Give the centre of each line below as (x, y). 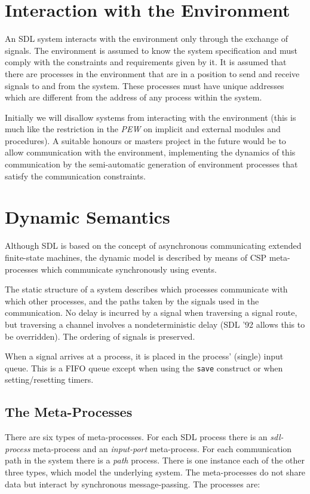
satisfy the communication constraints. (76, 176)
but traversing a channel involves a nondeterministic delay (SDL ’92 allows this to (155, 324)
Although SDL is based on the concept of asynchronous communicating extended (153, 246)
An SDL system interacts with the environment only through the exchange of (147, 39)
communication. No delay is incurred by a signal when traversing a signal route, (151, 312)
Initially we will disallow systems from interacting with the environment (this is (151, 117)
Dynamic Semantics (88, 217)
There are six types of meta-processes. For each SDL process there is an (136, 437)
